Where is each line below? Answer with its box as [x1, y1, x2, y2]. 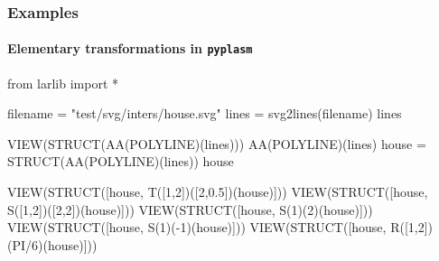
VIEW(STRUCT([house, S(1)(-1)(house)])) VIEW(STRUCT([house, [7, 218, 387, 237]
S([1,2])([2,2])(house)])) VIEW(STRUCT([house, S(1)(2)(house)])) [7, 200, 373, 219]
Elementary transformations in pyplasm [7, 39, 253, 58]
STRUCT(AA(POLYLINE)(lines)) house [7, 152, 234, 171]
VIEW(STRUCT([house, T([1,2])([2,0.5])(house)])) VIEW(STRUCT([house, [7, 182, 428, 201]
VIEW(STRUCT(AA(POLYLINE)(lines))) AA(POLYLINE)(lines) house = [7, 134, 426, 153]
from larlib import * [7, 73, 119, 92]
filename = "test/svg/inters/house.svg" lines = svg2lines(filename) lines [7, 104, 402, 123]
